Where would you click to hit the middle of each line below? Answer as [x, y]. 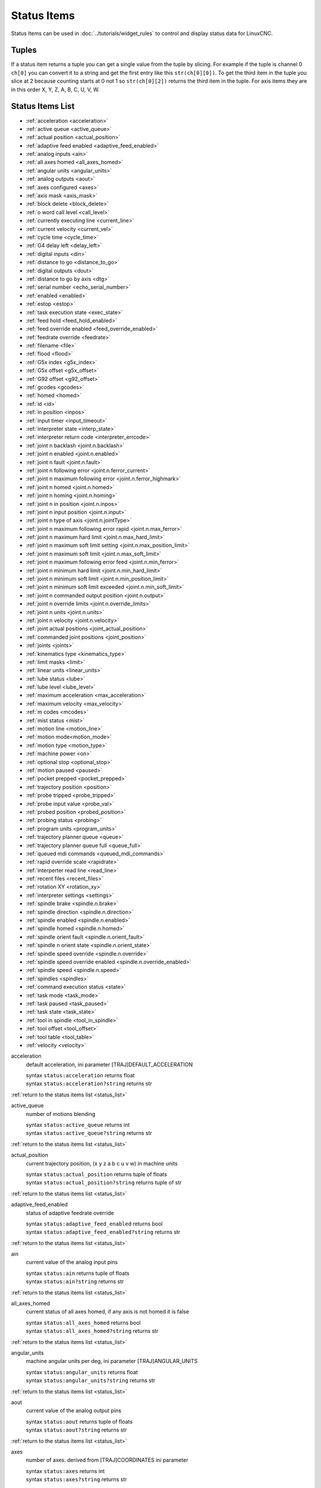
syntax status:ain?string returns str [75, 1281]
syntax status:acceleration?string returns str [89, 1084]
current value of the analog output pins [74, 1411]
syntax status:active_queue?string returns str [89, 1133]
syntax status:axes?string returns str [76, 1480]
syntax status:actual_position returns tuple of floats [97, 1174]
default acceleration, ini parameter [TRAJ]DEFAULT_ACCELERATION [109, 1064]
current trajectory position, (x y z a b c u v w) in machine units [102, 1163]
